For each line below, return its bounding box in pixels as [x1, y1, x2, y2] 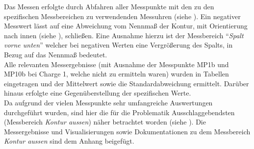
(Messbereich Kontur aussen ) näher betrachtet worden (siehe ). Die [4, 117, 206, 127]
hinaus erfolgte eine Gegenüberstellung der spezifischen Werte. [4, 88, 191, 98]
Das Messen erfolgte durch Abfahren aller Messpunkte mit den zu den [4, 1, 214, 11]
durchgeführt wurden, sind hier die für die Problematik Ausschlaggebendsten [4, 107, 235, 117]
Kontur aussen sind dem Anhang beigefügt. [4, 136, 134, 146]
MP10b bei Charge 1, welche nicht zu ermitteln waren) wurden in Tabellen [4, 69, 229, 79]
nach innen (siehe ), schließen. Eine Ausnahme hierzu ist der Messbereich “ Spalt [4, 30, 244, 40]
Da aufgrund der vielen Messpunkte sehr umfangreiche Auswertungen [4, 97, 213, 107]
